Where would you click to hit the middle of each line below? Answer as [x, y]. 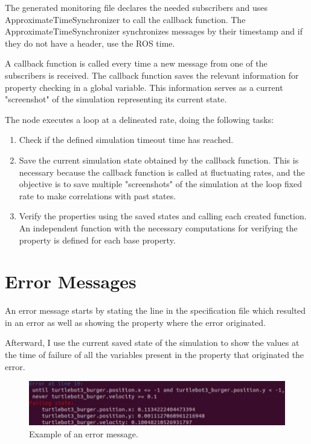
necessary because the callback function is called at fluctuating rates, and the [162, 172]
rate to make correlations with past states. [98, 195]
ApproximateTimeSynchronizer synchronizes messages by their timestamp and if [154, 31]
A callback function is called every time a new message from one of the [136, 63]
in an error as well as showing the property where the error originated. [135, 322]
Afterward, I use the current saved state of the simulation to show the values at [152, 343]
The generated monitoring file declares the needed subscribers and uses [136, 7]
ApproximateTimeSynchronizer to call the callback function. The [125, 19]
